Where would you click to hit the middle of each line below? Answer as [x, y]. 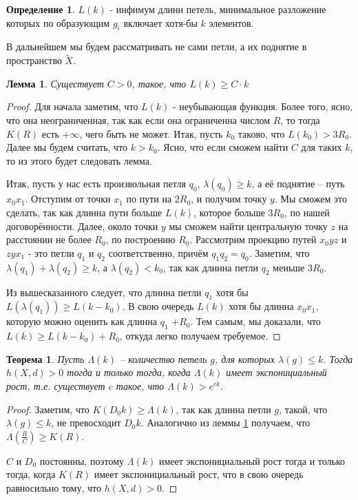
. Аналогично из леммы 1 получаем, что [225, 423]
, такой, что [303, 409]
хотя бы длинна [261, 306]
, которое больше [229, 212]
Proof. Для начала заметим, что [72, 106]
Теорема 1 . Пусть [45, 358]
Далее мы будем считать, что [67, 147]
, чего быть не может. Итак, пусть [151, 133]
